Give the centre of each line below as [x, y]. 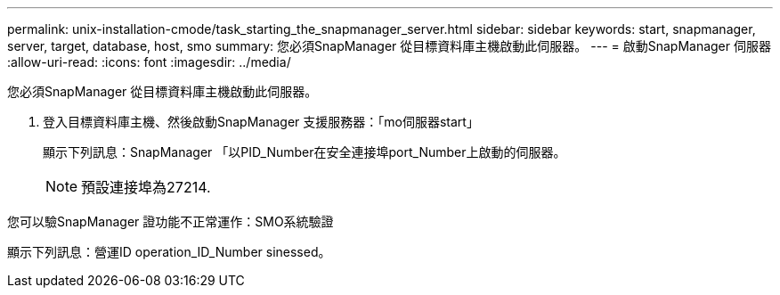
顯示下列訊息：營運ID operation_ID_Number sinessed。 [169, 252]
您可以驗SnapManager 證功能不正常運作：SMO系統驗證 [171, 221]
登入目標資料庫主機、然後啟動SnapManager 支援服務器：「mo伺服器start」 [261, 122]
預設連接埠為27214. [146, 187]
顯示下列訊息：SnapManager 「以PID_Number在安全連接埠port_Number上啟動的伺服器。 [305, 152]
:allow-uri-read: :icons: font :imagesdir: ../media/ [149, 62]
